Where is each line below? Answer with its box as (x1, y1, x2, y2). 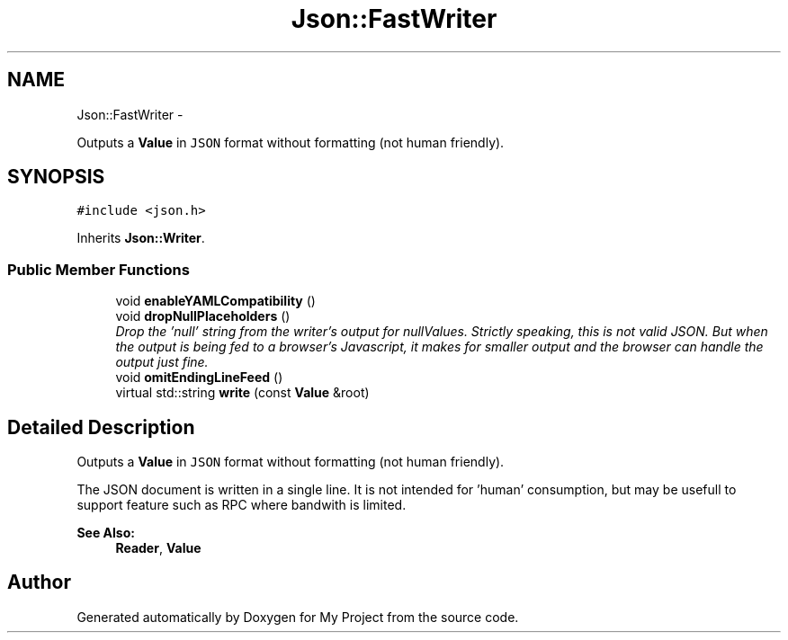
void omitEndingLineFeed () (115, 369, 283, 386)
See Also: (76, 525, 135, 541)
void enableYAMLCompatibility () (115, 293, 316, 309)
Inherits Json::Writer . (76, 230, 205, 246)
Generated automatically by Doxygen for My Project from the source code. (76, 609, 519, 625)
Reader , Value (115, 540, 201, 556)
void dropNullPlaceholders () (115, 308, 291, 324)
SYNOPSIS (7, 165, 105, 189)
